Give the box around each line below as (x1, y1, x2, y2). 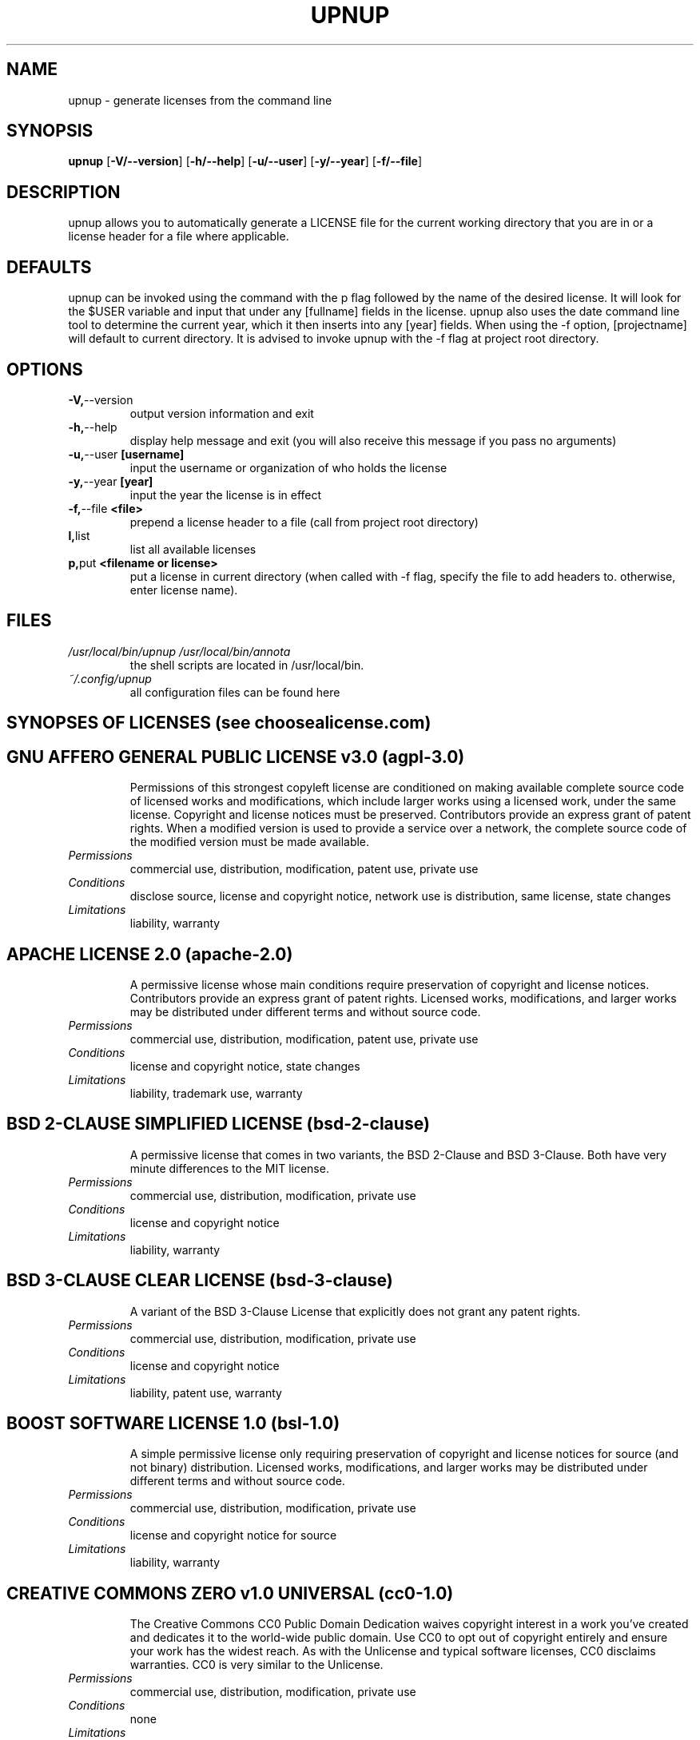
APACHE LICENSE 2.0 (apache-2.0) (6, 943, 293, 964)
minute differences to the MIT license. (129, 1161, 329, 1175)
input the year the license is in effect (129, 487, 322, 502)
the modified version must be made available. (129, 835, 370, 849)
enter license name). (129, 582, 238, 597)
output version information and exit (129, 406, 314, 420)
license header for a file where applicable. (68, 229, 289, 244)
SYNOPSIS (6, 121, 93, 141)
